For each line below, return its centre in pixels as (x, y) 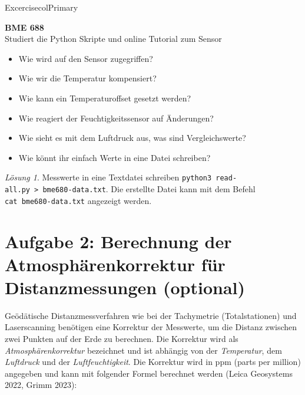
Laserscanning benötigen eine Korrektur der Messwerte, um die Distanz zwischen (151, 327)
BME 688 (24, 27)
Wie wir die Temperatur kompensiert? (87, 78)
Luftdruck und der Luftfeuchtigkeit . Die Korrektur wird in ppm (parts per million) (153, 362)
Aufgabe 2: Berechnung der (118, 241)
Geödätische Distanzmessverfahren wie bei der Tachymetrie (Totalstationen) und (151, 315)
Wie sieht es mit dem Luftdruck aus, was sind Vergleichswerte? (132, 138)
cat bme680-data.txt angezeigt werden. (78, 200)
